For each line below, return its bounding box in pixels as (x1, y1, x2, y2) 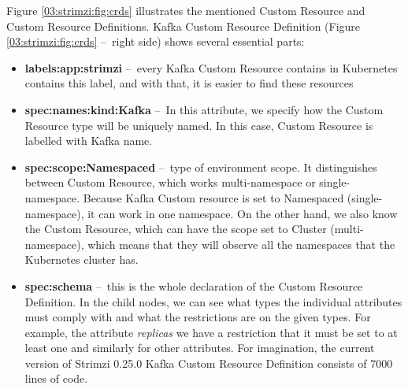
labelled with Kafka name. (24, 132, 153, 149)
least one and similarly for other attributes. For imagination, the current (24, 339, 375, 356)
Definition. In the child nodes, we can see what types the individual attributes (24, 293, 402, 309)
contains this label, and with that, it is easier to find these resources (24, 75, 354, 91)
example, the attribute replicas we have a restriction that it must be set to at (24, 324, 398, 340)
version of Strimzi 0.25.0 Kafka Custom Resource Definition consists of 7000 (24, 354, 393, 371)
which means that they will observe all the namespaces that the (87, 235, 395, 252)
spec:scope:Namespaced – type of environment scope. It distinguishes (24, 158, 377, 175)
